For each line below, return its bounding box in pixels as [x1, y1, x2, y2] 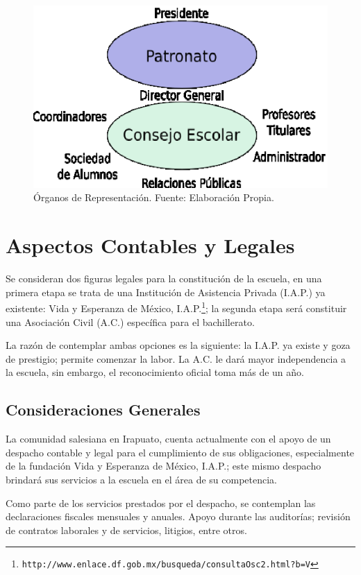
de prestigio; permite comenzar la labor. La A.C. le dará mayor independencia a [6, 351, 346, 366]
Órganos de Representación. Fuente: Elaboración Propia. [33, 190, 274, 205]
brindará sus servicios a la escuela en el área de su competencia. [6, 472, 278, 486]
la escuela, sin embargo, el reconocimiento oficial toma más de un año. [6, 365, 304, 379]
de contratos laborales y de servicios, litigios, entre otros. [6, 522, 247, 537]
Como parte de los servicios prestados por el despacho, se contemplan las [6, 495, 316, 510]
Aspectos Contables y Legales [6, 231, 295, 259]
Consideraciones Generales [6, 399, 201, 420]
